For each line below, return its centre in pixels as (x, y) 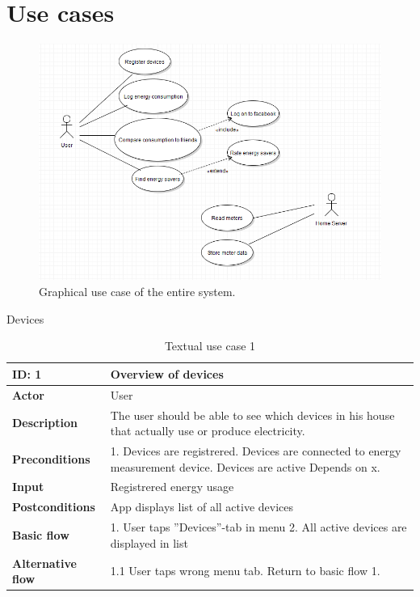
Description (45, 423)
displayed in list (149, 542)
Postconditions (54, 507)
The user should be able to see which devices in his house (252, 415)
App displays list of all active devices (202, 507)
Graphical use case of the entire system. (137, 292)
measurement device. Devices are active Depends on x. (245, 466)
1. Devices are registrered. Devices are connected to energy (256, 450)
